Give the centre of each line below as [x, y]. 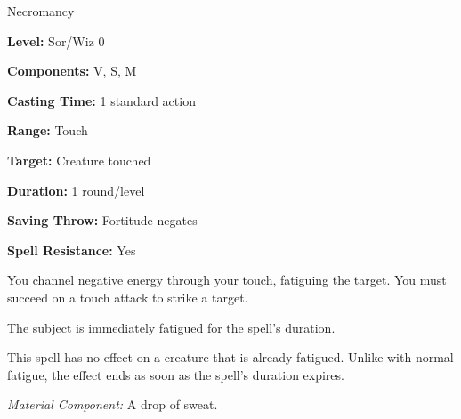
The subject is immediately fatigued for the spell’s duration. [171, 327]
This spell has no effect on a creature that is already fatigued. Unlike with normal [230, 357]
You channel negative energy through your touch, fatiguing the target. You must [227, 280]
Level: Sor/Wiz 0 [56, 40]
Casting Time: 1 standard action [101, 100]
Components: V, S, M [72, 71]
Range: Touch [48, 130]
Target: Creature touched [79, 160]
